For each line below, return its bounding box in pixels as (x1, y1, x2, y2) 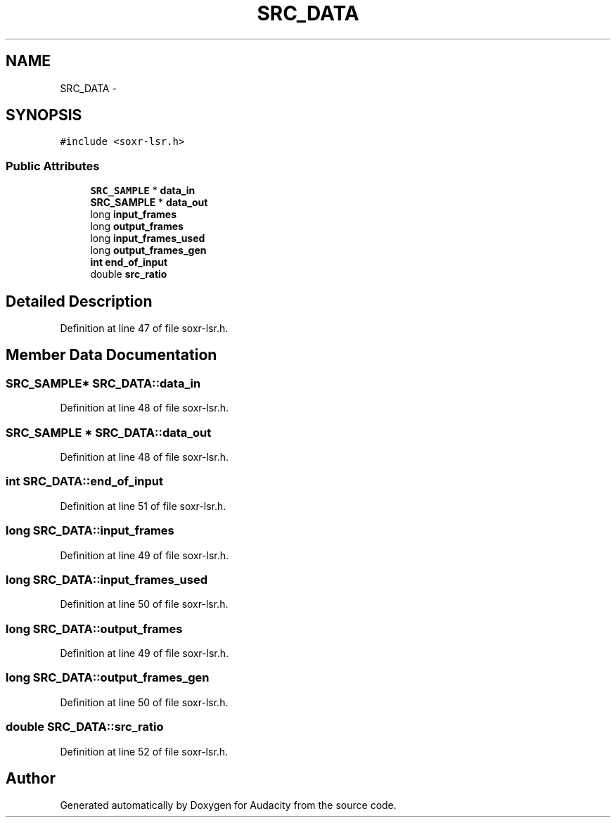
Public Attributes (6, 158, 100, 173)
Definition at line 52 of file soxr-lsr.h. (60, 745, 229, 758)
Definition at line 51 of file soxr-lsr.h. (60, 499, 226, 512)
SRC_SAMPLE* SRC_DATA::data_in (6, 376, 201, 390)
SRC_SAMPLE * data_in (90, 184, 195, 197)
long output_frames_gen (90, 244, 207, 257)
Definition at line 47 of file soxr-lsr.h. (60, 322, 229, 335)
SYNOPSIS (6, 106, 82, 125)
